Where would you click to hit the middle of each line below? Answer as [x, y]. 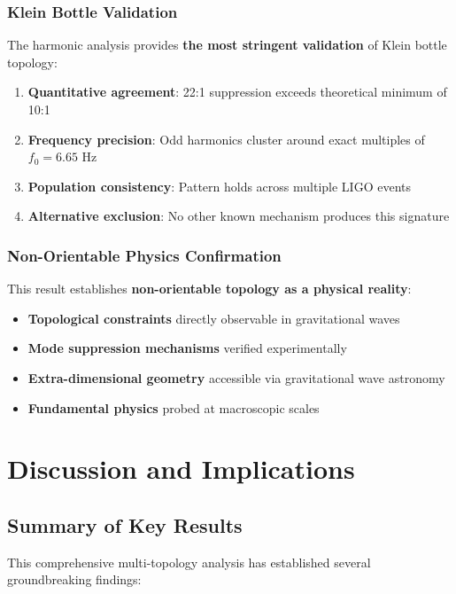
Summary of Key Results [125, 524]
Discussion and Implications [181, 469]
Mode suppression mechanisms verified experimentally [187, 348]
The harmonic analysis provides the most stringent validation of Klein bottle [227, 45]
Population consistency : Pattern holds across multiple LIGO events [219, 186]
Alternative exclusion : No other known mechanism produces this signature [239, 216]
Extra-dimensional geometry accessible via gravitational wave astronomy [236, 377]
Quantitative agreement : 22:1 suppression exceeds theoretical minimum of [237, 92]
